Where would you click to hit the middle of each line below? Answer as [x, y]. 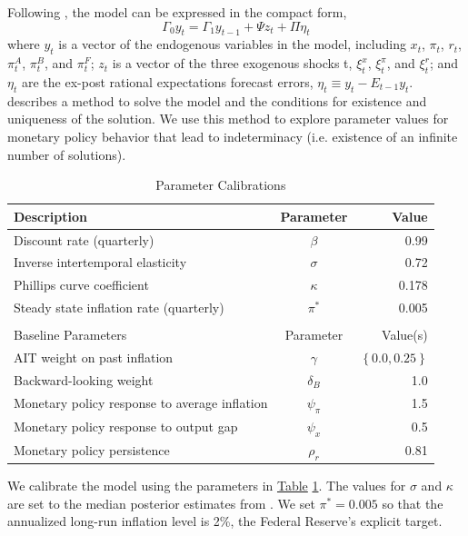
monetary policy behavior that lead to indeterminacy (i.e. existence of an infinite [233, 136]
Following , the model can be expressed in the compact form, [177, 12]
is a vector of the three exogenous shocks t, [232, 63]
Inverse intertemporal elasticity [100, 262]
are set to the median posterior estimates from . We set [161, 503]
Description [51, 216]
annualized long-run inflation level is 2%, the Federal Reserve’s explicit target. [225, 521]
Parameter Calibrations [221, 185]
